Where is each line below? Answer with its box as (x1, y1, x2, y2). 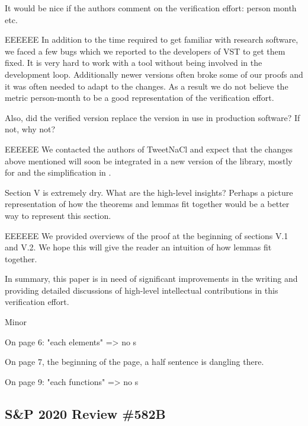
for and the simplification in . (5, 166, 111, 179)
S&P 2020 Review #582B (5, 404, 166, 422)
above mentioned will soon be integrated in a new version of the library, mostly (5, 154, 293, 167)
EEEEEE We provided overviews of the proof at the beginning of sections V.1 (5, 229, 288, 241)
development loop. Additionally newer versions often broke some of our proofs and (5, 68, 303, 80)
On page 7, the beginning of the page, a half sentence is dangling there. (5, 355, 264, 368)
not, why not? (5, 123, 56, 135)
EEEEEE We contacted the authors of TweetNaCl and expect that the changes (5, 142, 293, 155)
